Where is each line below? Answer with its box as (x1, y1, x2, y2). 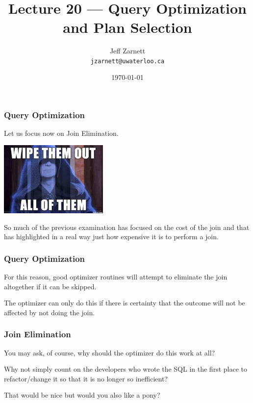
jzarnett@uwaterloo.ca (90, 57, 165, 65)
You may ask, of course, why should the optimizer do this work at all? (4, 347, 215, 357)
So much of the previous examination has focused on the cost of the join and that (4, 222, 250, 232)
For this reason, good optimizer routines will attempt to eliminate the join (4, 271, 228, 281)
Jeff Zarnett (109, 46, 146, 56)
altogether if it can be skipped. (4, 281, 97, 291)
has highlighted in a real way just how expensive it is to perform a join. (4, 231, 219, 242)
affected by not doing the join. (4, 307, 95, 317)
